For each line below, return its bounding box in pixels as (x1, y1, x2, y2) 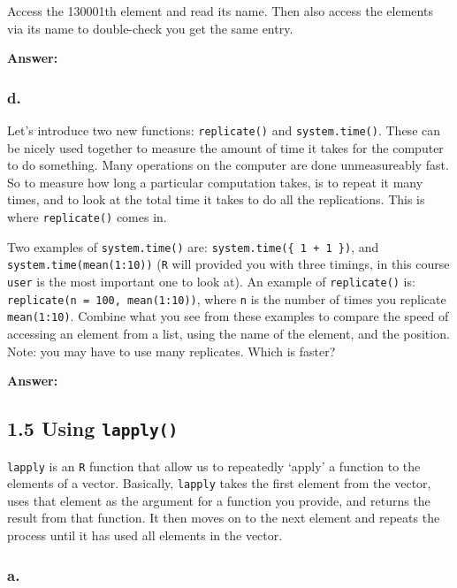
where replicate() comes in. (7, 208, 167, 226)
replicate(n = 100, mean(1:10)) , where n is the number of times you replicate (7, 289, 446, 308)
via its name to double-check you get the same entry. (7, 19, 293, 37)
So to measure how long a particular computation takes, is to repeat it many (7, 172, 423, 191)
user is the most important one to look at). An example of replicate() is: (7, 272, 415, 290)
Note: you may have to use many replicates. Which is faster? (7, 341, 336, 360)
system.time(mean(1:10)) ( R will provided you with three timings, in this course (7, 255, 450, 273)
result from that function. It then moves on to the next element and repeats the (7, 508, 440, 527)
